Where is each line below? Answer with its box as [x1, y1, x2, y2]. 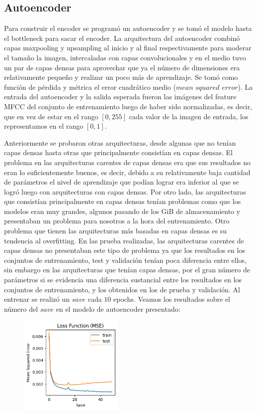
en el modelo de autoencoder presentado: [56, 303, 180, 314]
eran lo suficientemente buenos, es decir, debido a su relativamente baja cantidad [4, 167, 251, 177]
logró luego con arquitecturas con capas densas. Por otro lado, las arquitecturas [4, 186, 246, 197]
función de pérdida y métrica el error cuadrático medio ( [4, 81, 176, 92]
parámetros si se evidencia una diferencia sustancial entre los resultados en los [4, 274, 242, 285]
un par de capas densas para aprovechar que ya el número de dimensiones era [4, 62, 240, 72]
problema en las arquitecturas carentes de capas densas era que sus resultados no [4, 157, 251, 167]
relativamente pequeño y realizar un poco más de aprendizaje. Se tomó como [4, 72, 238, 82]
